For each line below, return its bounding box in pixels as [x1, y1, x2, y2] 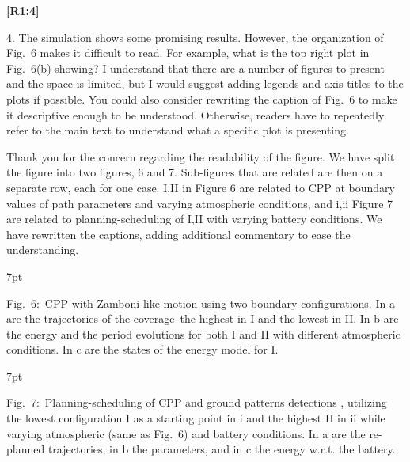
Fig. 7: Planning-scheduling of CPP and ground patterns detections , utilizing [6, 394, 387, 411]
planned [6, 441, 45, 457]
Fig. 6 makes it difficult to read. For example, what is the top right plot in [6, 44, 370, 61]
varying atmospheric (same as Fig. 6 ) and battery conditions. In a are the [6, 425, 366, 441]
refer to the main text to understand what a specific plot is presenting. [6, 122, 349, 138]
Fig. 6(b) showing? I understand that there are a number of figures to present [6, 59, 385, 76]
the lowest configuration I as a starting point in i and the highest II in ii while [6, 410, 385, 426]
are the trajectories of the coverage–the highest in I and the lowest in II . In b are [6, 310, 399, 327]
